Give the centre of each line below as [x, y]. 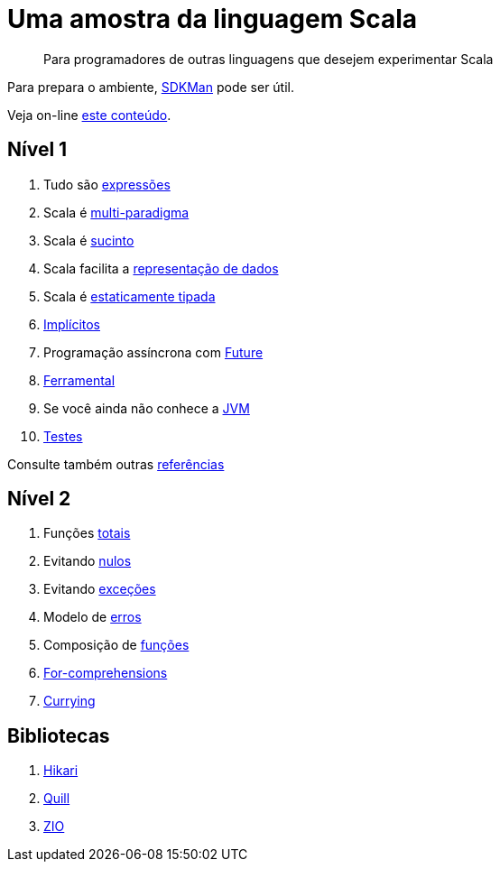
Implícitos [72, 324]
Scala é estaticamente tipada [130, 296]
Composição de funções [116, 645]
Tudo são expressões [107, 184]
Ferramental [79, 380]
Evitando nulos [88, 561]
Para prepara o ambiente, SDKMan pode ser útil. [151, 87]
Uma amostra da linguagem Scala [213, 19]
